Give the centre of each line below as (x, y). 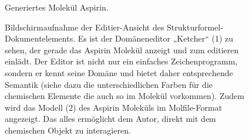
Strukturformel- (195, 27)
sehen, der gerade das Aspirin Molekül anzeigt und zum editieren (122, 49)
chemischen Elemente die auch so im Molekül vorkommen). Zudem (124, 96)
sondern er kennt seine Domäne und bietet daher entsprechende (119, 72)
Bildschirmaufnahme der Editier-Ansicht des (85, 27)
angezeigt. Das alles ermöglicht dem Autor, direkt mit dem (110, 119)
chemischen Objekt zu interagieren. (68, 130)
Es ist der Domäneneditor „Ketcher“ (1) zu (156, 38)
